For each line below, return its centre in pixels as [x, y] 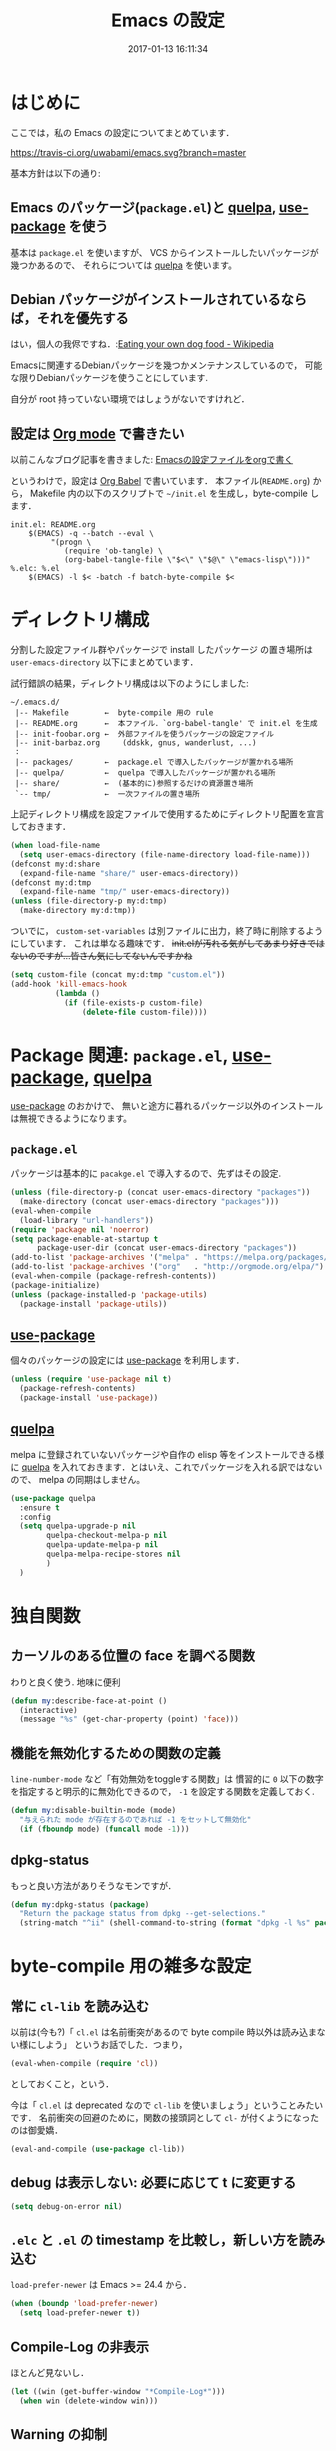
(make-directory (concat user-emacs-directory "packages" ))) [149, 1202]
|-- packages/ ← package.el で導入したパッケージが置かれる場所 [154, 762]
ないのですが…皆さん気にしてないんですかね [101, 956]
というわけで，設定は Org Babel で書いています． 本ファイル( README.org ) [160, 481]
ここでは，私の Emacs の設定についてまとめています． [122, 132]
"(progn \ [71, 542]
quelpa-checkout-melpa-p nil [107, 1536]
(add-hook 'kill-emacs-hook [69, 984]
